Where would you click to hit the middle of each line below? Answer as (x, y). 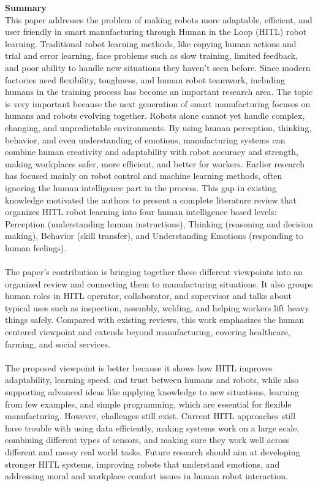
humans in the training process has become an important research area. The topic (159, 92)
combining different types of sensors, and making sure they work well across (147, 440)
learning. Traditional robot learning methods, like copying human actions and (151, 43)
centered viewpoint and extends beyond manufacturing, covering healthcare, (148, 332)
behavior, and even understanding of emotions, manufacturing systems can (145, 139)
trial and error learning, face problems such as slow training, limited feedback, (152, 55)
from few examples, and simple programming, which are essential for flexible (148, 404)
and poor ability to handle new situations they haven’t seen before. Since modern (158, 67)
